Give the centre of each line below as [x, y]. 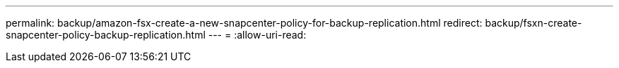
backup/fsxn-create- [533, 23]
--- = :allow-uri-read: [257, 35]
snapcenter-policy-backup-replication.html [106, 35]
